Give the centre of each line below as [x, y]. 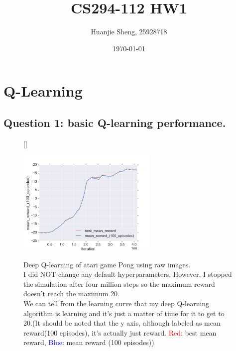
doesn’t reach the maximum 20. [71, 293]
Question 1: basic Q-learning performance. [115, 122]
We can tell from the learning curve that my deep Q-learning [117, 303]
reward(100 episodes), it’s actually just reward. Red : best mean [120, 332]
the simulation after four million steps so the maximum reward [119, 284]
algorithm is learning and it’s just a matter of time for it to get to [124, 313]
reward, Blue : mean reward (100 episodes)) [89, 342]
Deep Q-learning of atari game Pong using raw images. [107, 264]
